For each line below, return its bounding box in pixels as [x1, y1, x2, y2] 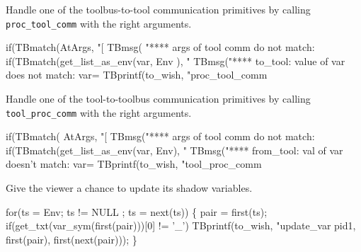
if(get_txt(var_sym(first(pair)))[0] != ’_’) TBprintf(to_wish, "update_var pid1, [6, 218, 356, 233]
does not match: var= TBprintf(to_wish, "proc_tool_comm [6, 67, 268, 82]
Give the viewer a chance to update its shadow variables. [6, 181, 253, 195]
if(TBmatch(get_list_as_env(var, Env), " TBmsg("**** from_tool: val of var [6, 142, 343, 157]
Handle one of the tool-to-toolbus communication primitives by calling [6, 91, 311, 106]
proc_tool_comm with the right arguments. [6, 16, 192, 30]
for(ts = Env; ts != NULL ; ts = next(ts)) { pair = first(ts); [6, 204, 268, 219]
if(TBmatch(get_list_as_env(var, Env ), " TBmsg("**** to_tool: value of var [6, 53, 345, 68]
